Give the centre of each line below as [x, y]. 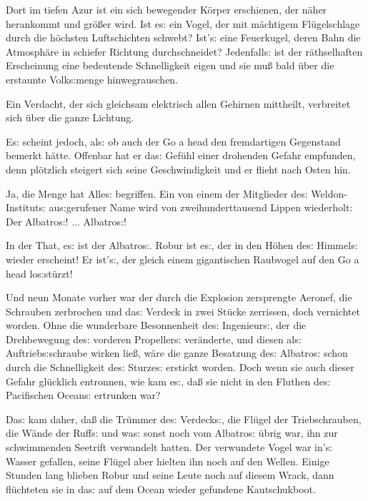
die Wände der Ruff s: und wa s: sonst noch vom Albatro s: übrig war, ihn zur [172, 433]
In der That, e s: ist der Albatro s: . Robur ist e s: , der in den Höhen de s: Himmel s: [182, 245]
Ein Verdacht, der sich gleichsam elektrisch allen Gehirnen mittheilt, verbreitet [178, 103]
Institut [23, 207]
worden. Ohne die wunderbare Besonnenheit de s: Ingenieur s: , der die [156, 325]
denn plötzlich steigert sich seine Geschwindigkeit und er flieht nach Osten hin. [178, 169]
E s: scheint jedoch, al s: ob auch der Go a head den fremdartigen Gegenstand [173, 141]
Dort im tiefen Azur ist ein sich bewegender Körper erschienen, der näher [166, 9]
